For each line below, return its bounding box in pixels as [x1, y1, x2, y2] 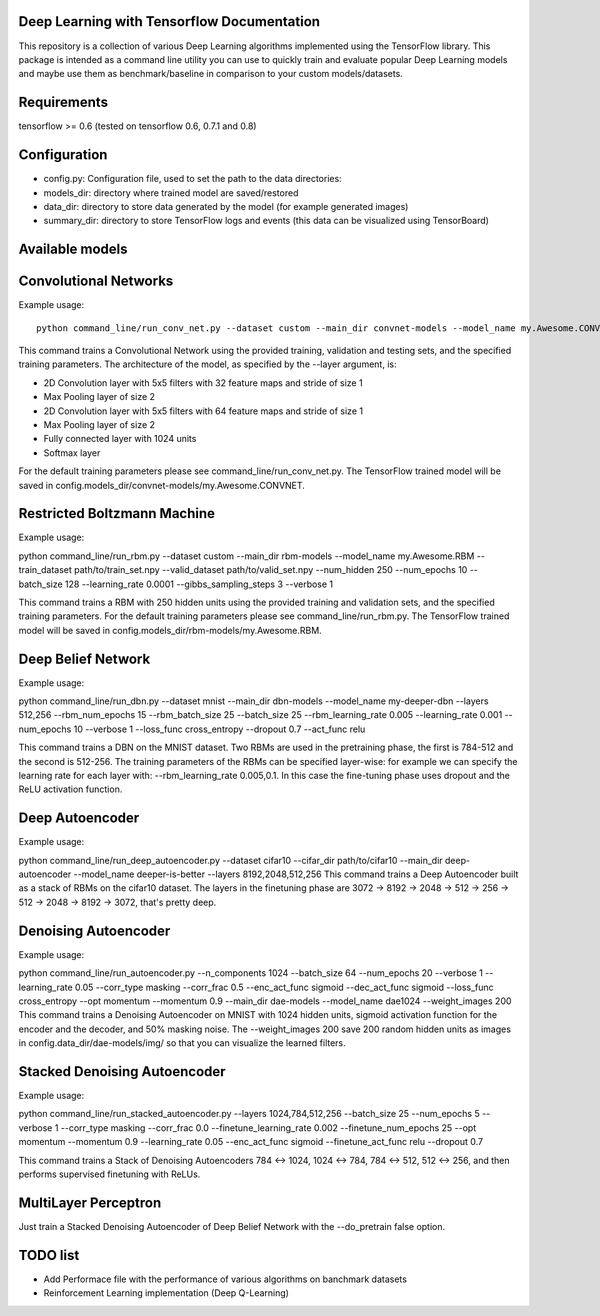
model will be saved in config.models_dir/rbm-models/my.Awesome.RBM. [18, 624, 322, 636]
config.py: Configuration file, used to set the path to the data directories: [43, 173, 342, 185]
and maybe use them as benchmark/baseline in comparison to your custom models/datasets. [18, 68, 404, 80]
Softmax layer [43, 446, 101, 459]
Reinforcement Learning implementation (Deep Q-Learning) [43, 1287, 290, 1299]
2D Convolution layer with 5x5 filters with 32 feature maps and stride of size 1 [43, 376, 364, 389]
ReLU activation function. [18, 783, 123, 795]
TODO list [18, 1246, 80, 1264]
